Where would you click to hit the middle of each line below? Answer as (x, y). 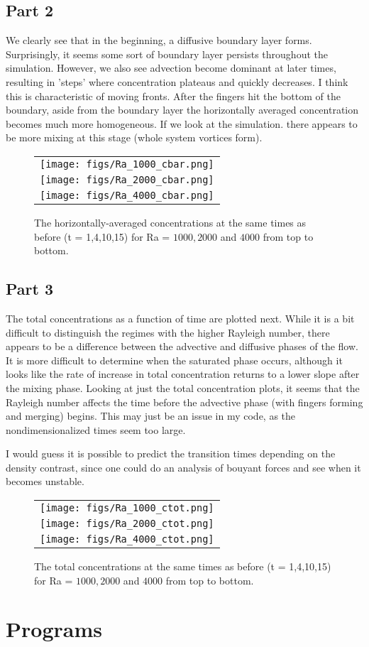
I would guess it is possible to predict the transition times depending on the (171, 453)
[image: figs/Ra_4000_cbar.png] (127, 195)
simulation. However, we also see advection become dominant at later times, (171, 68)
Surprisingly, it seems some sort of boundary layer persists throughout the (167, 54)
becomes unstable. (45, 481)
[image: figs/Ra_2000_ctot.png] (127, 524)
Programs (54, 629)
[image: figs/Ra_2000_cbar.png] (127, 179)
